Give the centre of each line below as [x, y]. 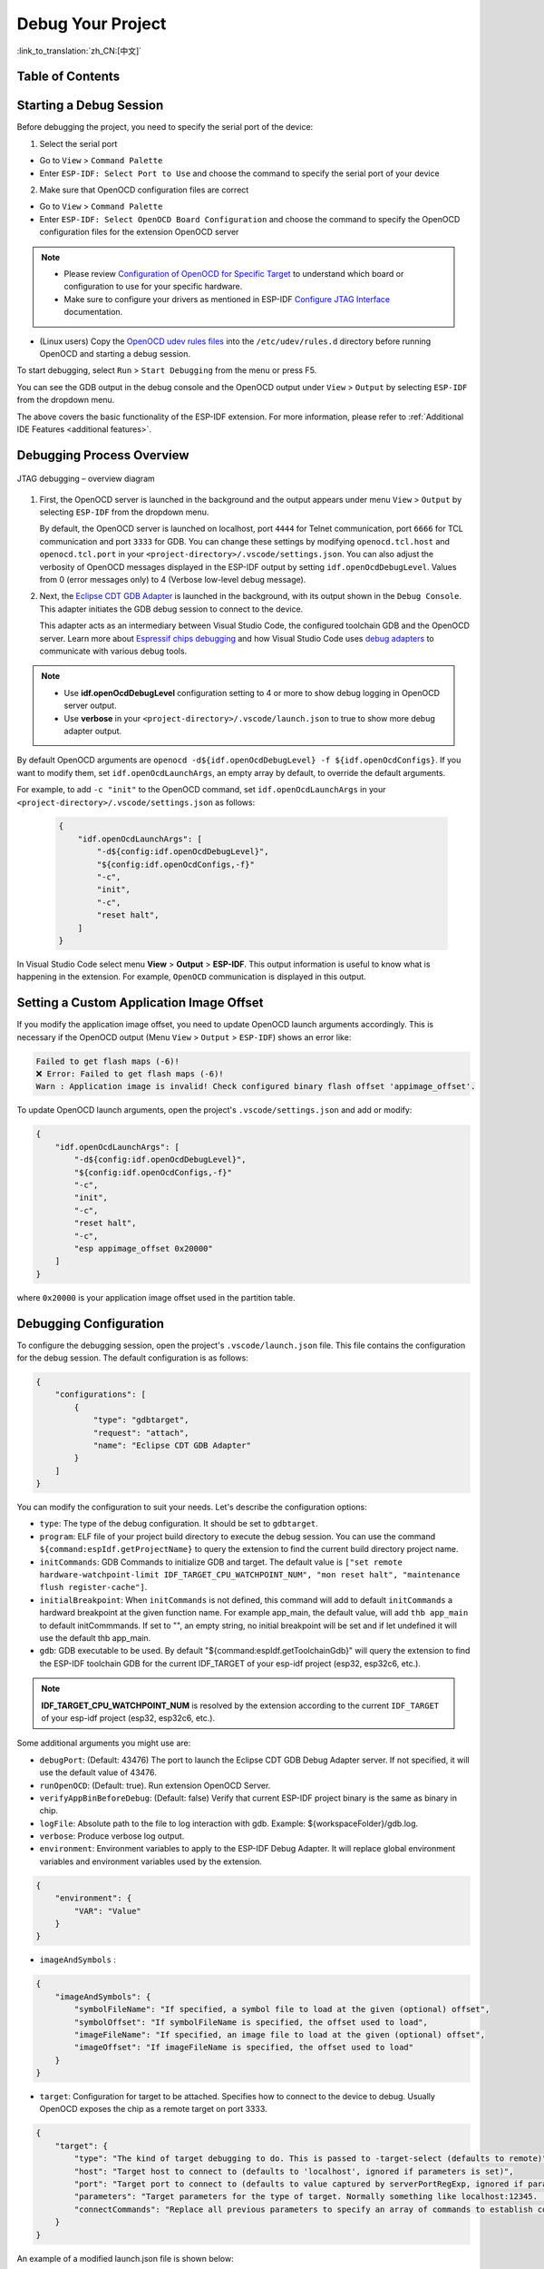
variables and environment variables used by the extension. [151, 1861]
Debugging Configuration [91, 1324]
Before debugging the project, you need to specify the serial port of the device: [165, 127]
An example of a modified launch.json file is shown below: [126, 2258]
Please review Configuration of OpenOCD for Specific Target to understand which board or [234, 273]
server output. [90, 706]
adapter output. [93, 731]
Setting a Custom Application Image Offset [140, 1003]
